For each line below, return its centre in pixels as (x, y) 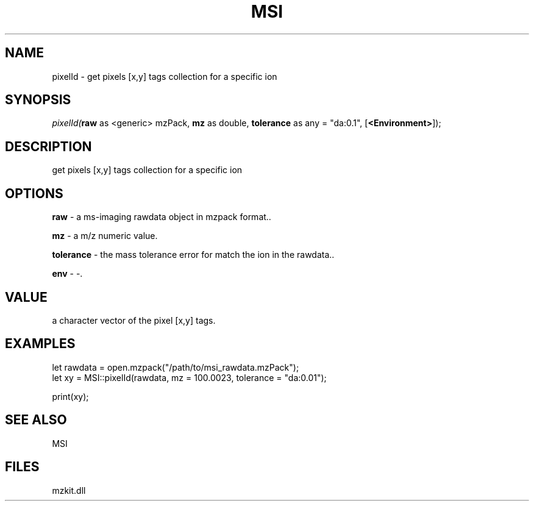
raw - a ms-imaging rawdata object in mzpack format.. (162, 217)
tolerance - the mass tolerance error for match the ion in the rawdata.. (193, 255)
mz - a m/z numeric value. (105, 236)
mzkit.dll (69, 490)
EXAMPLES (40, 344)
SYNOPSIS (38, 100)
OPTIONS (34, 193)
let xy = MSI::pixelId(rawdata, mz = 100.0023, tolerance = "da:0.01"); (189, 377)
